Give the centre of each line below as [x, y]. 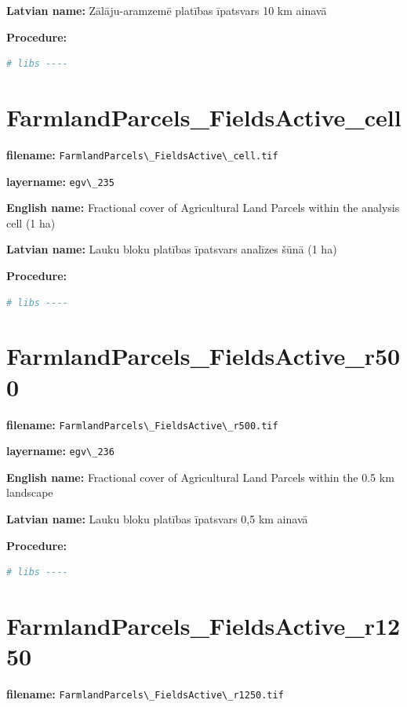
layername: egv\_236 [60, 451]
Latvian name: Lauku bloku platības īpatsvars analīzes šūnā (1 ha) [172, 249]
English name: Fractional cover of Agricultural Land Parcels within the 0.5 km [200, 477]
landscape [30, 492]
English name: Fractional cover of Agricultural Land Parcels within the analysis [203, 208]
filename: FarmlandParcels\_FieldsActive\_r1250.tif [145, 694]
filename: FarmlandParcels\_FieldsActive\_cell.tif [142, 154]
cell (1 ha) [31, 222]
